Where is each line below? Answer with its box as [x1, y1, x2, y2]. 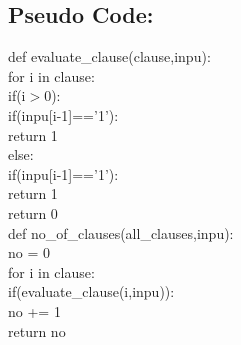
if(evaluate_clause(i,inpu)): [8, 281, 175, 302]
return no [8, 320, 66, 341]
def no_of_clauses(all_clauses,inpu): [8, 222, 234, 243]
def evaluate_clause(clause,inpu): [8, 46, 211, 67]
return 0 [8, 202, 58, 223]
